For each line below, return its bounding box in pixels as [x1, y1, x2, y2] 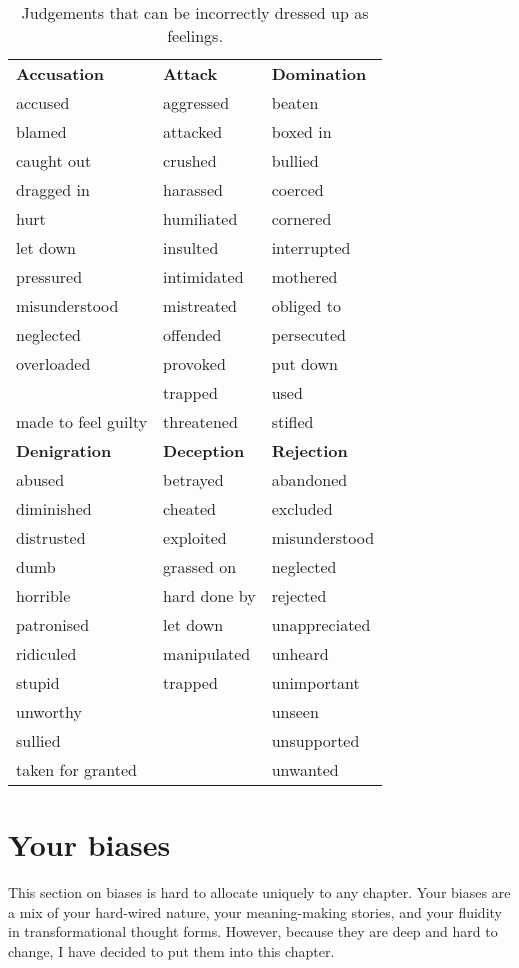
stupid [16, 671, 60, 694]
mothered [271, 265, 338, 288]
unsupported [271, 729, 360, 752]
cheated [163, 497, 216, 520]
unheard [271, 642, 329, 665]
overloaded [16, 352, 91, 375]
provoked [163, 352, 226, 375]
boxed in [271, 120, 332, 143]
